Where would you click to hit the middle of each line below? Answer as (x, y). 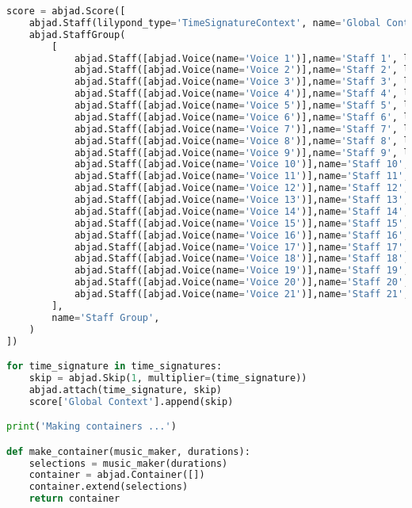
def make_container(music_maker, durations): (128, 451)
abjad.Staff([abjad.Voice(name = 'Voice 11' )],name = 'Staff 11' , (242, 176)
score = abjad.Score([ (66, 11)
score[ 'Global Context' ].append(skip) (131, 401)
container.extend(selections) (109, 487)
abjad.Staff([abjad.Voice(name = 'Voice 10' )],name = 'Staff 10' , (242, 164)
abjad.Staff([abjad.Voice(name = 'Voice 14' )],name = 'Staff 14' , (242, 211)
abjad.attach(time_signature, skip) (126, 390)
